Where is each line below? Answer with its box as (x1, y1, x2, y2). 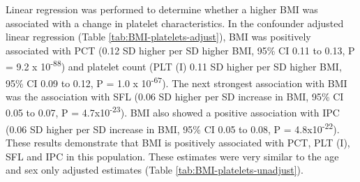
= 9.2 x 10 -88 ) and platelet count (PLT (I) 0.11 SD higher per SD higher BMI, (6, 57, 342, 74)
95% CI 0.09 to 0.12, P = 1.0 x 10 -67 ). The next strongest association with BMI (6, 73, 347, 90)
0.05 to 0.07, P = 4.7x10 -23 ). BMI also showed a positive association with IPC (6, 103, 340, 120)
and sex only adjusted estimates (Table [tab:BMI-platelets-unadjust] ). (6, 162, 303, 177)
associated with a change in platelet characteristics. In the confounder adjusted (6, 15, 344, 30)
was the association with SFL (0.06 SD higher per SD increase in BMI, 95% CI (6, 89, 344, 103)
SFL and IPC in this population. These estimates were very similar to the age (6, 149, 339, 163)
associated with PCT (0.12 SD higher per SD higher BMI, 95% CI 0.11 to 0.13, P (6, 43, 355, 57)
